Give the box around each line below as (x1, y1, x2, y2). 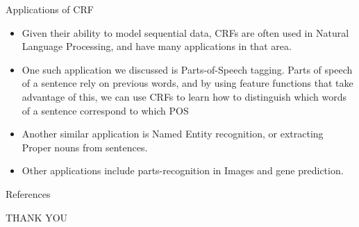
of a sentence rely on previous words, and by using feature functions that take (22, 76, 353, 90)
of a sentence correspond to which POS (22, 103, 189, 117)
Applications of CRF (6, 2, 94, 16)
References (6, 186, 51, 201)
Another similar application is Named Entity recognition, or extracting (22, 126, 324, 141)
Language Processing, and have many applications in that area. (22, 39, 292, 53)
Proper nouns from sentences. (22, 140, 148, 154)
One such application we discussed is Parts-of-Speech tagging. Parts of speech (22, 62, 353, 76)
